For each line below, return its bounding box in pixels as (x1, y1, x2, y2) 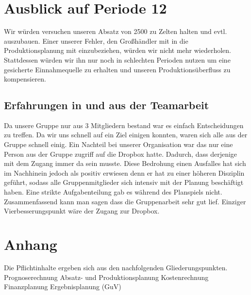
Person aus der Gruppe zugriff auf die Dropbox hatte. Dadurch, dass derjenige (4, 148, 237, 159)
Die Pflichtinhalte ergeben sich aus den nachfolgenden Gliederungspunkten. (4, 262, 228, 272)
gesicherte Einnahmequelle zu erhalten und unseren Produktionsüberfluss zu (4, 64, 231, 74)
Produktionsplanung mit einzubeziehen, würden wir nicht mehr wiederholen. (4, 45, 231, 55)
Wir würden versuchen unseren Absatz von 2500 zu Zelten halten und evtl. (4, 26, 227, 36)
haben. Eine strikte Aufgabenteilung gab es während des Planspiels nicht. (4, 187, 222, 197)
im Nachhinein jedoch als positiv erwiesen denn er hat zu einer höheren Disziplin (4, 167, 245, 178)
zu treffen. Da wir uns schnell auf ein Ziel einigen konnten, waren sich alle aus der (4, 130, 248, 140)
